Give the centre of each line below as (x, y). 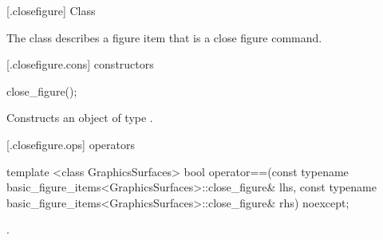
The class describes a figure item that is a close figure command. (164, 37)
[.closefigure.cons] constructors (80, 64)
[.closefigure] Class (51, 10)
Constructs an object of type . (80, 118)
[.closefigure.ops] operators (71, 144)
